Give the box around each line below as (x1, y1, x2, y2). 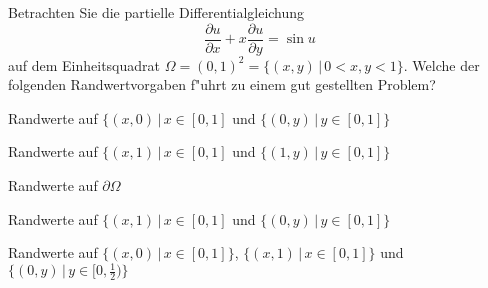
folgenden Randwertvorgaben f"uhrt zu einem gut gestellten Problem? (8, 74, 436, 95)
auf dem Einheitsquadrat (8, 54, 161, 75)
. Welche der (403, 54, 480, 75)
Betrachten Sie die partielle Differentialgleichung (8, 2, 305, 22)
